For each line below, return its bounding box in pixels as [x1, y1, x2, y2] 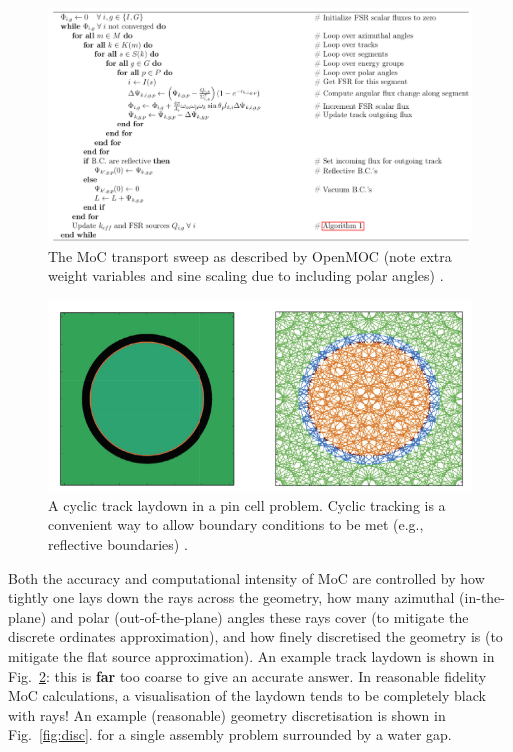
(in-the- [459, 587, 505, 608]
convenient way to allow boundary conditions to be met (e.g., [48, 514, 424, 535]
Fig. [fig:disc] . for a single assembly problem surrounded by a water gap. [8, 724, 452, 745]
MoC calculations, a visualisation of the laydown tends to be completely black [8, 685, 486, 706]
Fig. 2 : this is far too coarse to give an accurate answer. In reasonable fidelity [8, 665, 487, 686]
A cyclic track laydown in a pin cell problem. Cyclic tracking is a [48, 494, 446, 515]
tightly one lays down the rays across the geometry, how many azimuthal [8, 587, 455, 608]
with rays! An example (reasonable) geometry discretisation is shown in [8, 704, 446, 725]
